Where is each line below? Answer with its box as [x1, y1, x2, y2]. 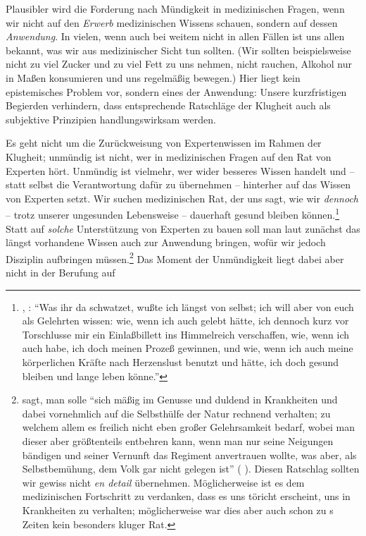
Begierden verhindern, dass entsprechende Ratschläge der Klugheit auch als [6, 98, 331, 113]
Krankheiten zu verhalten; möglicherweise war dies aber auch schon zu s [22, 502, 334, 517]
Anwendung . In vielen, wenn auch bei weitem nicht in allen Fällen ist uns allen [6, 29, 345, 44]
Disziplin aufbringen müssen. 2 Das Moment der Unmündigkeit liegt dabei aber [6, 249, 344, 266]
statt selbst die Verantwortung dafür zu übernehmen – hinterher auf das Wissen [6, 177, 351, 192]
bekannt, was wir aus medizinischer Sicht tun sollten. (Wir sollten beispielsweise [6, 42, 351, 57]
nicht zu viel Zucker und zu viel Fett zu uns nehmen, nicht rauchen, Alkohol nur [6, 56, 352, 71]
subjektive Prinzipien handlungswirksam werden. [6, 111, 216, 126]
